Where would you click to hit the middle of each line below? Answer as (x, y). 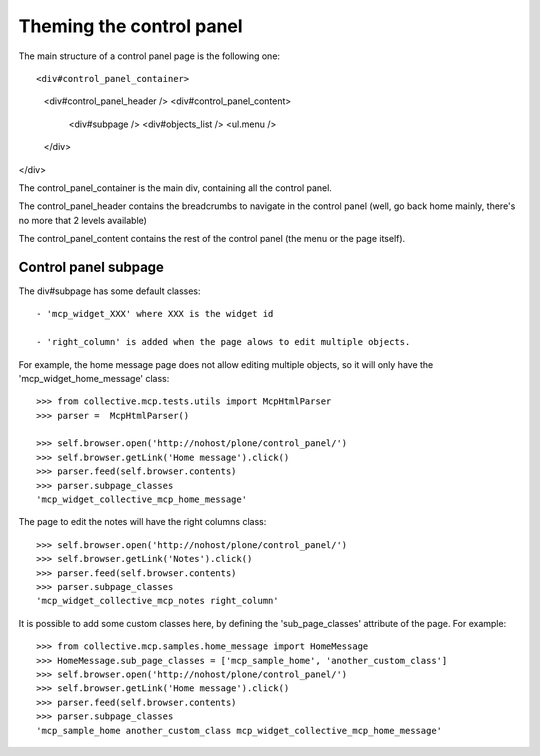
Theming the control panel (131, 26)
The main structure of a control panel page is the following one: (149, 56)
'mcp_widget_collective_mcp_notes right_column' (157, 601)
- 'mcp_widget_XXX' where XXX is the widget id (155, 314)
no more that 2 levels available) (82, 220)
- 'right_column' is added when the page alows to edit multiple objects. (223, 342)
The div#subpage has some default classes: (109, 291)
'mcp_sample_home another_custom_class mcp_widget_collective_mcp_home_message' (239, 730)
